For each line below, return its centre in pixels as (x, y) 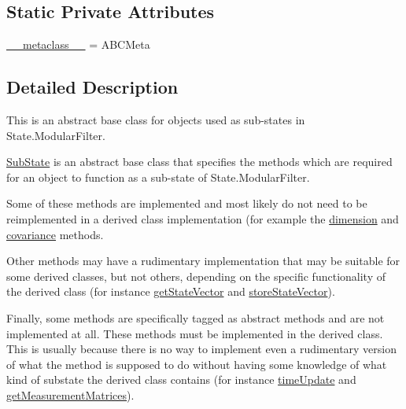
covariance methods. (55, 234)
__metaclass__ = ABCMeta (78, 44)
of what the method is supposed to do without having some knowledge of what (197, 364)
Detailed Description (92, 87)
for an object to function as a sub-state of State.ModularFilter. (158, 177)
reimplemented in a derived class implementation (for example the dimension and (203, 218)
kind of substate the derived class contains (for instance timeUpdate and (181, 380)
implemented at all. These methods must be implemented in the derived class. (195, 333)
